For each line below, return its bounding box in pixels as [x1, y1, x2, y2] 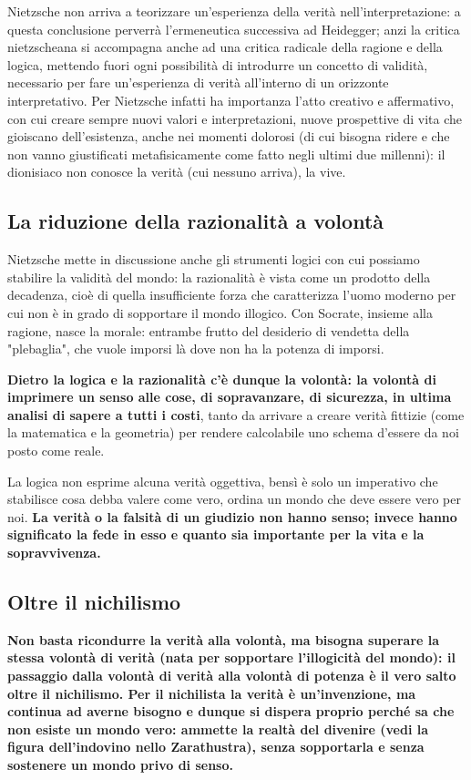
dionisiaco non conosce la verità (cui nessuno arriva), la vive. [7, 162, 346, 181]
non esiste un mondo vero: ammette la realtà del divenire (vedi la [7, 719, 429, 738]
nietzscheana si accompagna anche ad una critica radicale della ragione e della [7, 37, 443, 56]
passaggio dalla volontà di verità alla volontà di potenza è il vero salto [7, 666, 456, 685]
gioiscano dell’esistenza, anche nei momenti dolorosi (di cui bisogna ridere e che [7, 127, 450, 146]
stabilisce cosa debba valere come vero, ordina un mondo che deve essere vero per [7, 489, 461, 508]
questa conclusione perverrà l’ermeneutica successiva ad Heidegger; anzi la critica [7, 19, 460, 38]
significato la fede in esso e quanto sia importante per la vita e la [7, 525, 425, 544]
